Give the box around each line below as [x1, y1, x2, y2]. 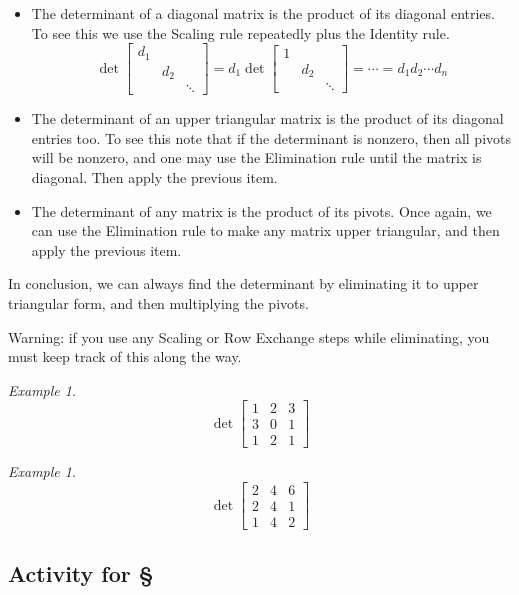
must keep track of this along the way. [8, 346, 242, 367]
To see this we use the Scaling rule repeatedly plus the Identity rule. [31, 22, 450, 43]
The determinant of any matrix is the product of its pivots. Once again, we [31, 200, 492, 221]
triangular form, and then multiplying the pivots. [8, 292, 309, 313]
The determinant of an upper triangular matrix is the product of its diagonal [31, 108, 504, 129]
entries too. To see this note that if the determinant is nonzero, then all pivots [31, 127, 512, 148]
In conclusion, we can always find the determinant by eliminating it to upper [8, 273, 479, 294]
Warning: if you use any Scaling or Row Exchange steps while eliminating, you [8, 326, 490, 347]
